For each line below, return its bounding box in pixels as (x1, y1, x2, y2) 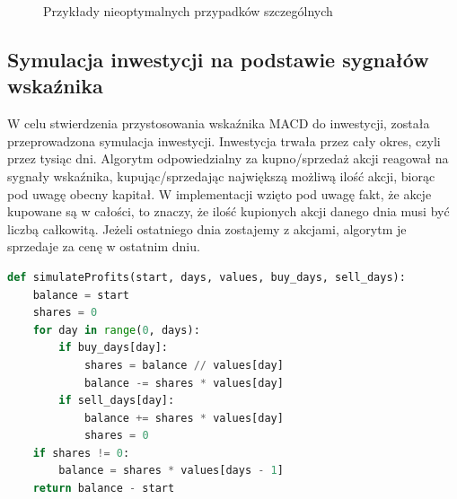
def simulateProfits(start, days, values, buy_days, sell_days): (7, 270, 406, 284)
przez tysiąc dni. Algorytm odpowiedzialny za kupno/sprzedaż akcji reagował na (7, 149, 449, 168)
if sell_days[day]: (58, 394, 175, 407)
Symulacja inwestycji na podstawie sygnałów (7, 45, 429, 73)
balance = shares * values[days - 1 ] (58, 464, 284, 477)
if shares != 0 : (32, 446, 130, 460)
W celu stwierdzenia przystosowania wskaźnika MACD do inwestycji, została (7, 114, 430, 133)
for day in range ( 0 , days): (32, 323, 200, 337)
